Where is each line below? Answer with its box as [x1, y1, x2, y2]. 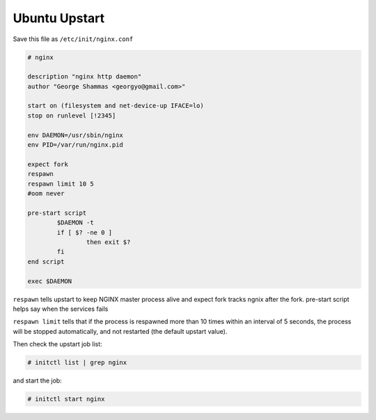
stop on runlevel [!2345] [27, 111, 116, 120]
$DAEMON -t [56, 219, 94, 227]
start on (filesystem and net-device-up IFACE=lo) [27, 102, 205, 110]
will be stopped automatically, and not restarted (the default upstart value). [13, 327, 228, 335]
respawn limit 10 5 [27, 179, 94, 188]
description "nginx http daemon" [27, 73, 142, 81]
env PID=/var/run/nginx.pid [27, 141, 123, 149]
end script [27, 257, 65, 266]
